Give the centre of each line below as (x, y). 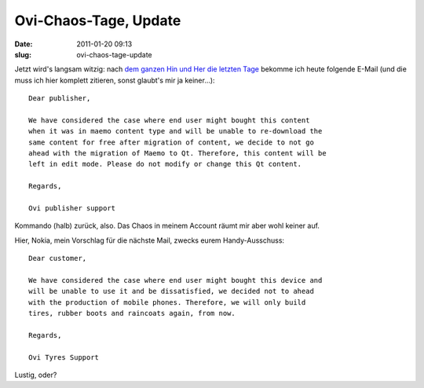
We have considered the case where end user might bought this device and (175, 280)
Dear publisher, (60, 99)
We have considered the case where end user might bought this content (169, 120)
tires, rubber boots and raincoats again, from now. (132, 313)
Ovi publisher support (72, 209)
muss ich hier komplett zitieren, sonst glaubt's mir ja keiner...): (115, 80)
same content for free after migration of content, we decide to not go (171, 142)
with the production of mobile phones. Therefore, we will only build (167, 302)
